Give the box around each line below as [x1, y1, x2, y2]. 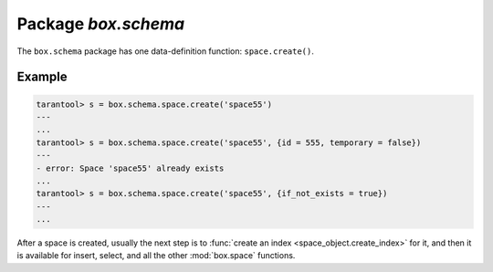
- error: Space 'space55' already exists [36, 162, 225, 173]
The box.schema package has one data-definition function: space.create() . [16, 46, 315, 57]
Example [16, 69, 68, 85]
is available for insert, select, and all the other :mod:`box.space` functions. [16, 250, 296, 261]
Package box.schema [16, 14, 185, 34]
